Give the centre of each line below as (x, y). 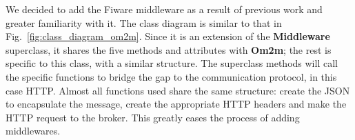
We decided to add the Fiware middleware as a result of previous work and (164, 9)
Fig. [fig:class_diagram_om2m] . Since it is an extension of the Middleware (168, 36)
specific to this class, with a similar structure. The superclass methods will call (172, 63)
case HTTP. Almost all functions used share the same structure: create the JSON (178, 90)
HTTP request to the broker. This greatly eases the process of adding (153, 117)
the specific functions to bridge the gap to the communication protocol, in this (171, 76)
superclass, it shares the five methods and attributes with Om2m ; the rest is (169, 49)
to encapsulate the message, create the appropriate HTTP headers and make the (176, 104)
